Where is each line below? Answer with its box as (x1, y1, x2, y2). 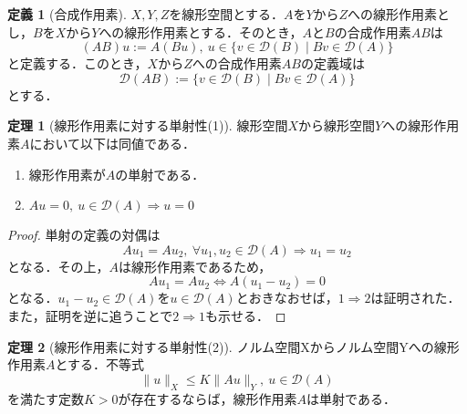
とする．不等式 (55, 355, 145, 374)
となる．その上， (7, 256, 109, 275)
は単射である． (306, 388, 396, 408)
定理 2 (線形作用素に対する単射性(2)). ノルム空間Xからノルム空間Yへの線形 (7, 336, 460, 356)
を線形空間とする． (169, 5, 284, 23)
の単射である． (115, 164, 205, 183)
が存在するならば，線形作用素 (118, 388, 297, 408)
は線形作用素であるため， (119, 256, 272, 275)
